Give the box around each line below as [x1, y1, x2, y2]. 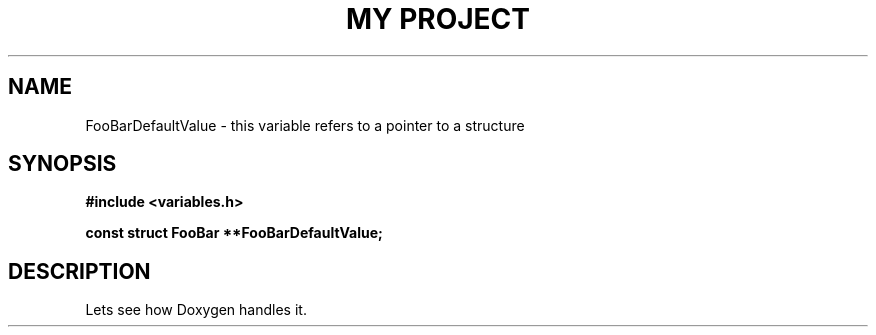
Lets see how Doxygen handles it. [85, 301, 307, 319]
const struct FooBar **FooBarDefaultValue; [85, 224, 383, 242]
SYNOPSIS [8, 151, 117, 177]
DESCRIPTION [8, 258, 151, 284]
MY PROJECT [345, 2, 531, 36]
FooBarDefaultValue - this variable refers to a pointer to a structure [85, 116, 525, 134]
